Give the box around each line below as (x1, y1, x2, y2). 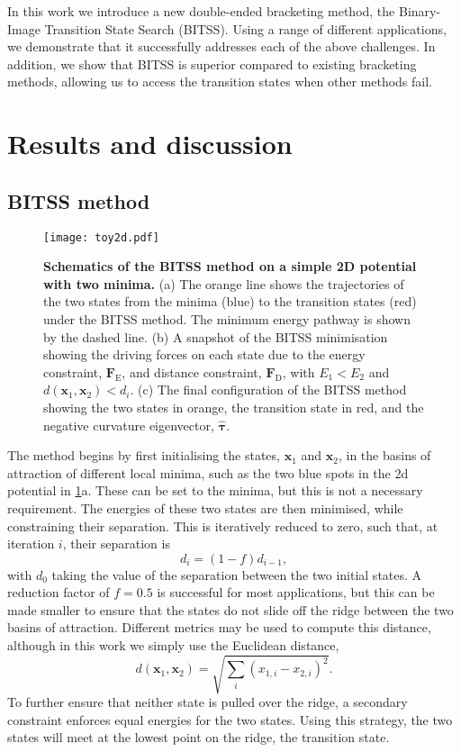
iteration (7, 534, 55, 553)
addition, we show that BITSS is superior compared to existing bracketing (7, 54, 417, 73)
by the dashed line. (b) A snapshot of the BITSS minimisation (43, 327, 388, 346)
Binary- (398, 2, 441, 20)
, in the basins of (338, 446, 431, 465)
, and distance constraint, (122, 362, 262, 381)
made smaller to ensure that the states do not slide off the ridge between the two (7, 600, 454, 619)
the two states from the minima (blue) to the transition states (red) (43, 292, 417, 311)
